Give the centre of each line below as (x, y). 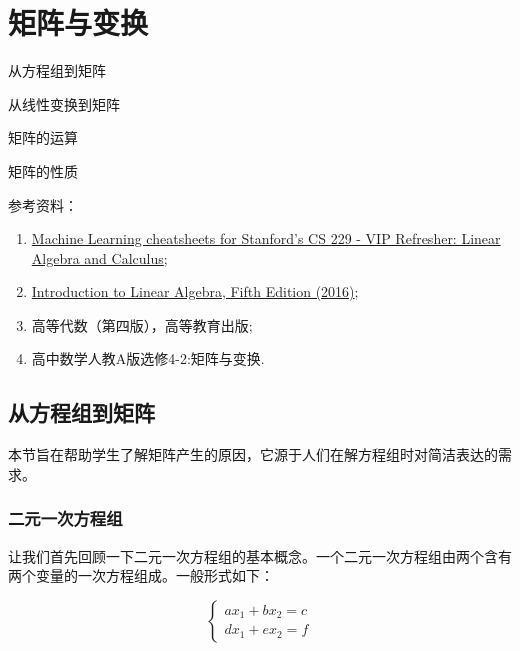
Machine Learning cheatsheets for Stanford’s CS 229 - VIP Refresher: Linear (266, 238)
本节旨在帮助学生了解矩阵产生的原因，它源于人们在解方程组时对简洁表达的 (253, 454)
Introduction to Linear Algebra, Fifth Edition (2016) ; (195, 291)
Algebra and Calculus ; (99, 257)
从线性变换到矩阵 (64, 103)
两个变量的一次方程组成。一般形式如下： (141, 575)
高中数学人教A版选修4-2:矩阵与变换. (148, 358)
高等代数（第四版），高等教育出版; (142, 324)
